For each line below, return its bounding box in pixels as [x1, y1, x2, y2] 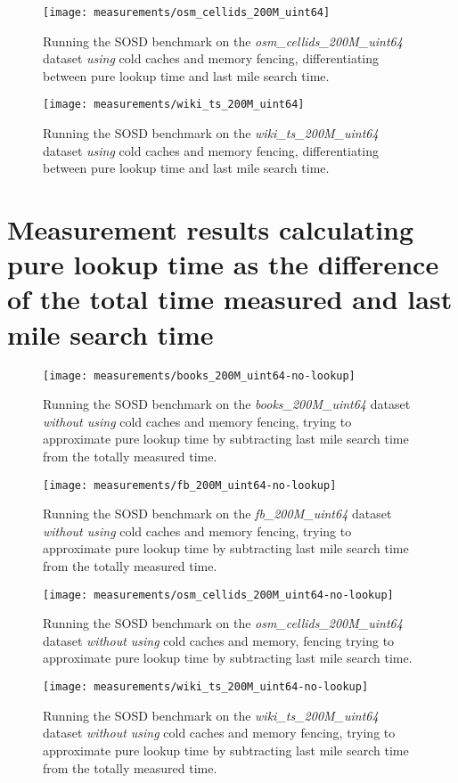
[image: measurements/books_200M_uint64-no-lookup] [43, 369, 356, 382]
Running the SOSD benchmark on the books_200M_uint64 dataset [43, 395, 411, 413]
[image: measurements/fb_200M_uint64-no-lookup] [43, 478, 337, 492]
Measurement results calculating [7, 211, 414, 248]
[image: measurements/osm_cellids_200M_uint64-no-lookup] [43, 588, 394, 601]
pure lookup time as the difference [7, 246, 439, 282]
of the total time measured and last [7, 281, 453, 317]
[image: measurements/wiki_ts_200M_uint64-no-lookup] [43, 681, 369, 694]
